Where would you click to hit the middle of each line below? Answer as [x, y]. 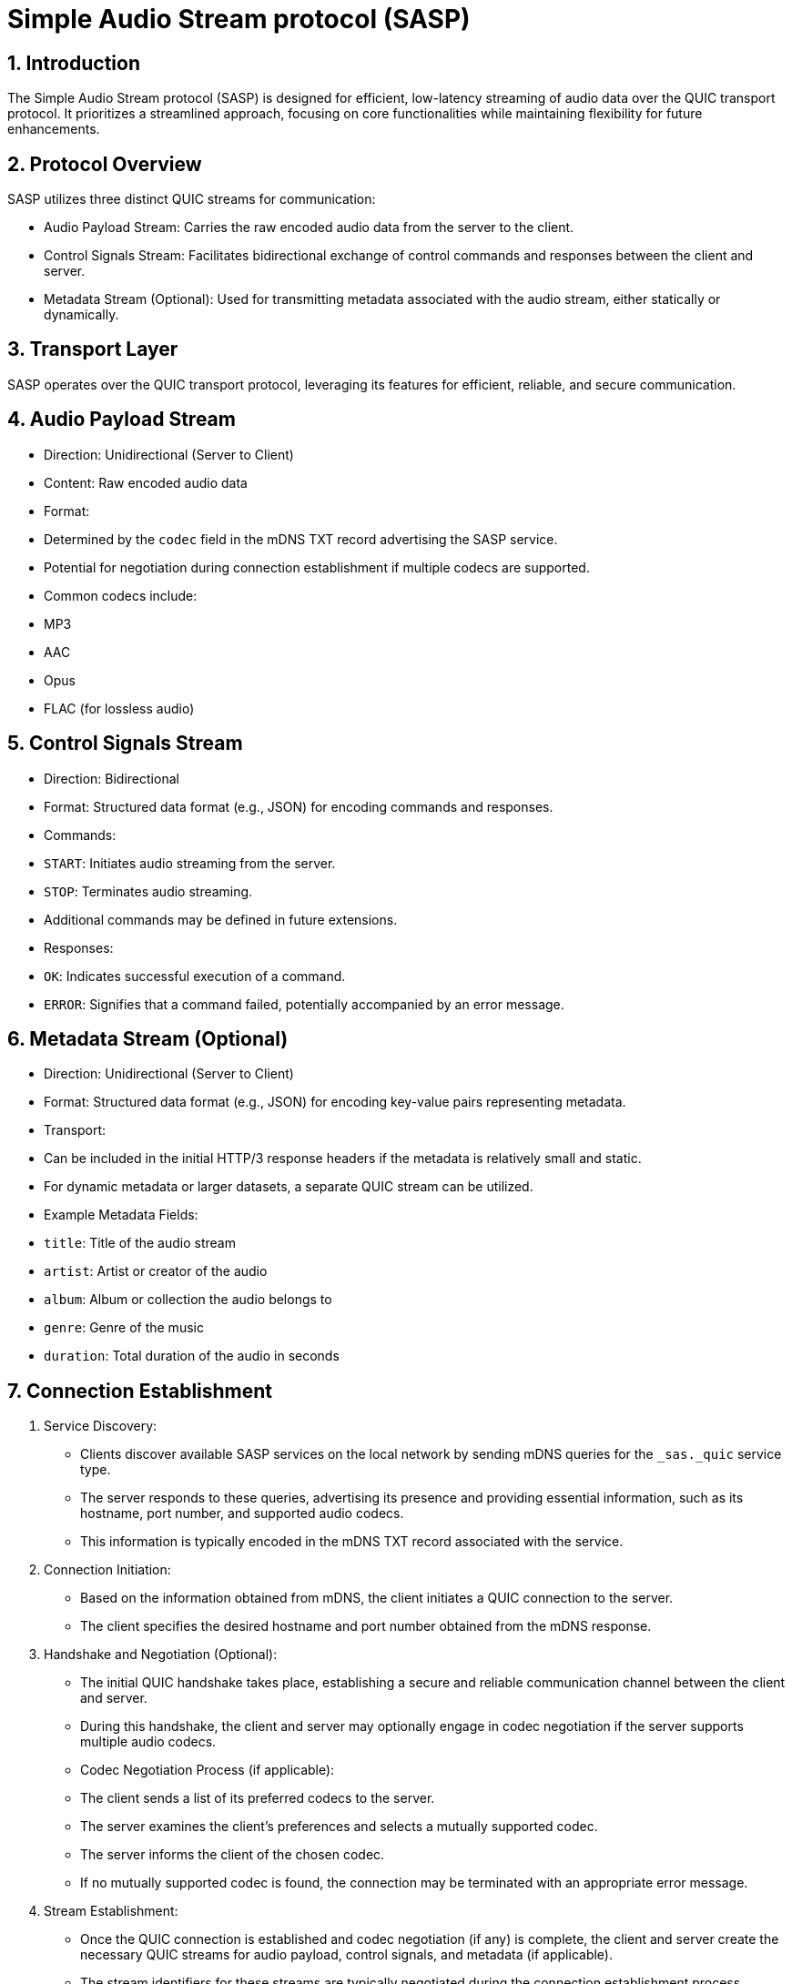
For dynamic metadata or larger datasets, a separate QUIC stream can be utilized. [289, 1187]
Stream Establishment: [111, 1911]
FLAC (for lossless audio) [119, 708]
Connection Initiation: [107, 1570]
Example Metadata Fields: [121, 1215]
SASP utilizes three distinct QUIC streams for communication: [192, 199]
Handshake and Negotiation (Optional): [161, 1655]
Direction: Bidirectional [112, 778]
